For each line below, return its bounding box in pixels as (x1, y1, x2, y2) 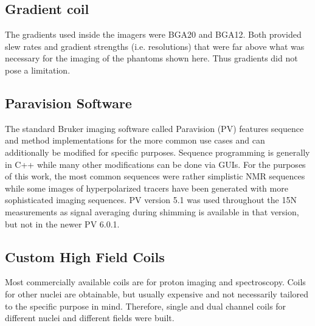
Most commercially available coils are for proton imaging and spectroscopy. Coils (5, 276, 306, 288)
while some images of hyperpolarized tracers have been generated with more (5, 181, 288, 194)
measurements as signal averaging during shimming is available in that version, (5, 205, 299, 218)
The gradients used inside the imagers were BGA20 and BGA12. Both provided (5, 28, 302, 41)
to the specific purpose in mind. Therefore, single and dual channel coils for (5, 299, 286, 312)
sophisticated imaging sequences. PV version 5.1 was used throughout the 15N (5, 193, 297, 206)
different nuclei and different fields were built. (5, 311, 175, 324)
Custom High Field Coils (5, 247, 165, 266)
